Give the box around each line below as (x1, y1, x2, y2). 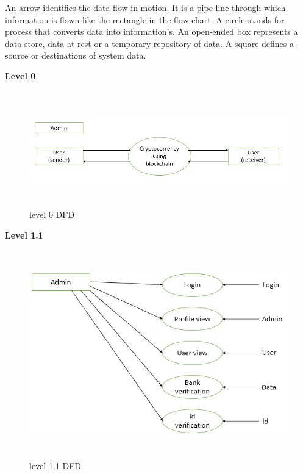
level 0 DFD (29, 208, 75, 221)
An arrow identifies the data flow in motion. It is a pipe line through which (5, 1, 286, 13)
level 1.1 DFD (29, 459, 81, 472)
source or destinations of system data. (5, 49, 146, 62)
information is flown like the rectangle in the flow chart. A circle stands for (5, 13, 285, 26)
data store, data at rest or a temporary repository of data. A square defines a (5, 37, 294, 49)
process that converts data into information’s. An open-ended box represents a (5, 25, 298, 38)
